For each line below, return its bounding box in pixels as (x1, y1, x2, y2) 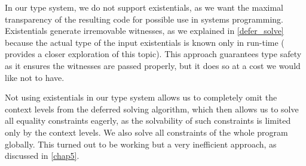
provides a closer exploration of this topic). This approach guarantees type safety (5, 48, 302, 60)
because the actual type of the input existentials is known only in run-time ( (5, 36, 284, 48)
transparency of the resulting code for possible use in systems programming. (5, 12, 283, 25)
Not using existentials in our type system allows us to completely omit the (5, 91, 277, 104)
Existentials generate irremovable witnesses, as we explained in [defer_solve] (5, 24, 284, 37)
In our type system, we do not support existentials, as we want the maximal (5, 1, 283, 13)
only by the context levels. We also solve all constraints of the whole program (5, 126, 288, 138)
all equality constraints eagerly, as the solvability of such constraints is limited (5, 114, 291, 127)
